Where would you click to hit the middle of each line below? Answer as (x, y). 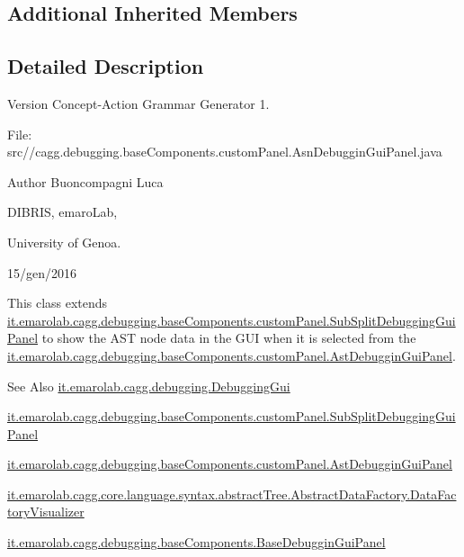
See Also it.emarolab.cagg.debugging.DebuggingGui (149, 386)
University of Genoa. (64, 242)
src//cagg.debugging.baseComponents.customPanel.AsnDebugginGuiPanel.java (225, 152)
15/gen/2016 (42, 272)
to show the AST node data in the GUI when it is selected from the (229, 338)
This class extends (58, 303)
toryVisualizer (46, 512)
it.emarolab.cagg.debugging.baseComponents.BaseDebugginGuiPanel (196, 542)
